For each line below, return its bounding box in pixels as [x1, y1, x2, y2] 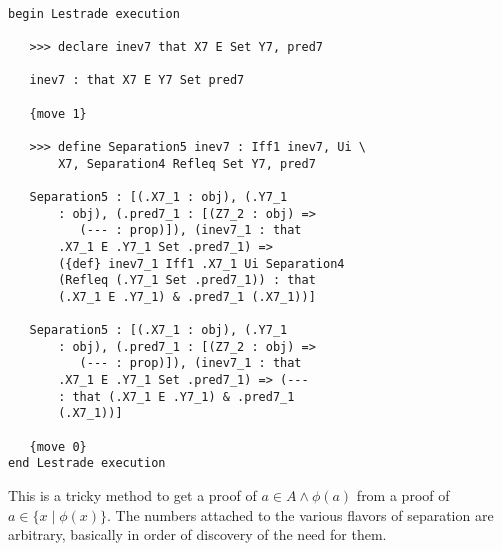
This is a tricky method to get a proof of [8, 485, 257, 506]
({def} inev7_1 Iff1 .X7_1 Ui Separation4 [58, 256, 345, 271]
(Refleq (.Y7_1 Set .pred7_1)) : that [58, 273, 316, 288]
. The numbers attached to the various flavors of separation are [107, 504, 494, 525]
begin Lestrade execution [8, 6, 180, 21]
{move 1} [29, 106, 87, 121]
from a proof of [356, 485, 450, 506]
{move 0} [29, 439, 87, 454]
